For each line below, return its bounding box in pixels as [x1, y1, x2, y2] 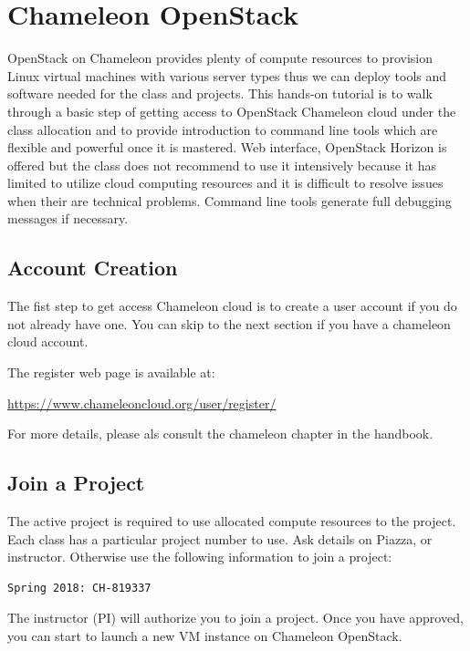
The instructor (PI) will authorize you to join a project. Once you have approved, [7, 608, 464, 627]
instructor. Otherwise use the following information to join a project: [7, 547, 392, 566]
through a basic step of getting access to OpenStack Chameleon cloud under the [7, 101, 456, 120]
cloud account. [7, 332, 89, 351]
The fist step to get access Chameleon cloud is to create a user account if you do [7, 296, 457, 315]
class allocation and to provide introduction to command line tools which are [7, 119, 438, 139]
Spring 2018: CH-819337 [7, 581, 151, 594]
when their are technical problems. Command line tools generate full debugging [7, 191, 452, 210]
